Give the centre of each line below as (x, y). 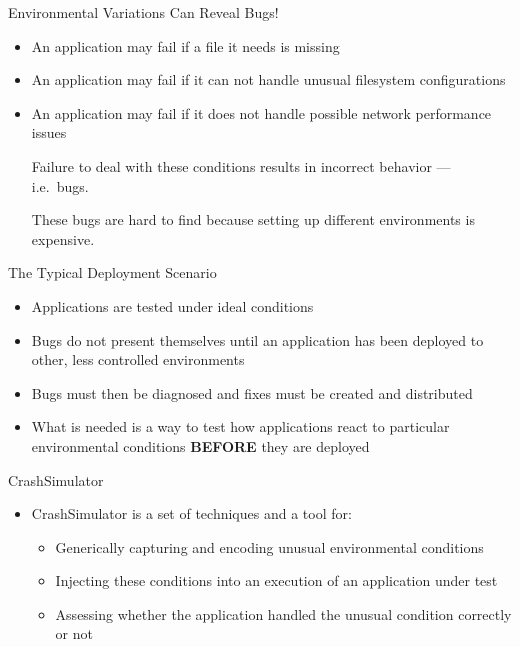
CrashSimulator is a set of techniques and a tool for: (191, 513)
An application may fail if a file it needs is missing (185, 45)
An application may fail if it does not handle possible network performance (261, 112)
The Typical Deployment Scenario (112, 272)
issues (49, 132)
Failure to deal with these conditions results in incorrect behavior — (241, 165)
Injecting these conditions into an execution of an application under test (276, 580)
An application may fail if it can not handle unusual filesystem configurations (268, 79)
